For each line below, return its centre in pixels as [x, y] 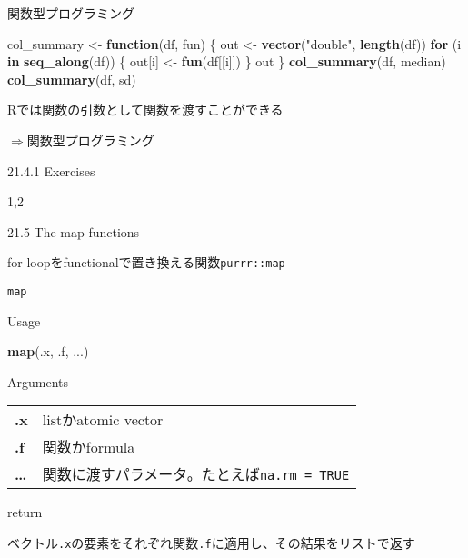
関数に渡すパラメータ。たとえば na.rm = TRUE [196, 474]
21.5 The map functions [74, 231]
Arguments [38, 381]
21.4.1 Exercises [51, 170]
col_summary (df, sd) [72, 79]
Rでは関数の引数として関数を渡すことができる [145, 110]
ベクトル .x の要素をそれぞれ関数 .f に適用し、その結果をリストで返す [211, 543]
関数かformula [89, 447]
